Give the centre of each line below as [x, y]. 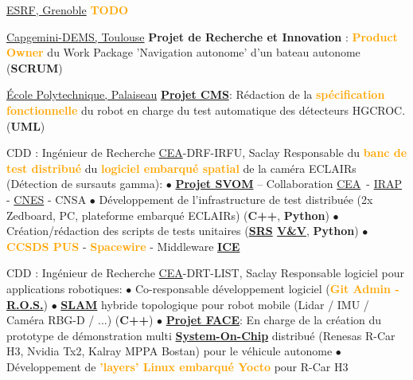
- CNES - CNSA [47, 199]
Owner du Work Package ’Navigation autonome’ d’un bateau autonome [183, 52]
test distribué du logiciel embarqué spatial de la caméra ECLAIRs [181, 168]
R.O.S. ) [27, 304]
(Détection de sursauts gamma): [85, 184]
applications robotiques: [64, 288]
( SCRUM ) [35, 67]
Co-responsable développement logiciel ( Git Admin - [267, 288]
